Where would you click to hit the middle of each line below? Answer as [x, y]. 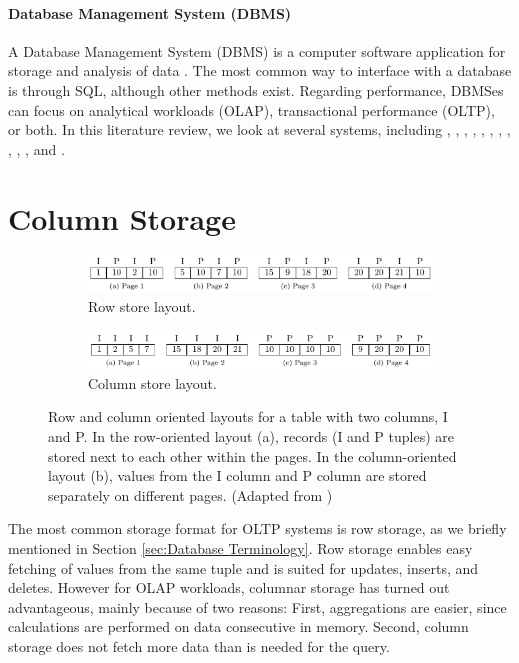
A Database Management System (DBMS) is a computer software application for [257, 50]
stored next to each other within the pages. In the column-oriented [252, 455]
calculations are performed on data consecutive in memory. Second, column [238, 626]
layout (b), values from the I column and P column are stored [237, 475]
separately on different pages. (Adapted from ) [190, 494]
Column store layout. [152, 382]
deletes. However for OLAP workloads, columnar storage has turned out [229, 587]
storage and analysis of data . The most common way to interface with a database [260, 70]
